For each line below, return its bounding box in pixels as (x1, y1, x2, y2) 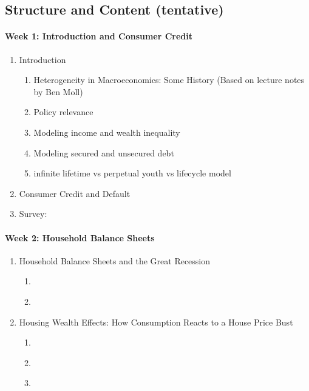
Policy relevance (33, 105, 93, 118)
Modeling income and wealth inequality (33, 125, 180, 138)
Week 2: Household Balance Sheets (5, 231, 155, 244)
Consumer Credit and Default (19, 187, 131, 199)
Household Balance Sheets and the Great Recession (19, 254, 211, 267)
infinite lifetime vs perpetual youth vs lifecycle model (33, 167, 231, 179)
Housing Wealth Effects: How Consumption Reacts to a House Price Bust (19, 315, 293, 328)
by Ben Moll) (33, 85, 83, 98)
